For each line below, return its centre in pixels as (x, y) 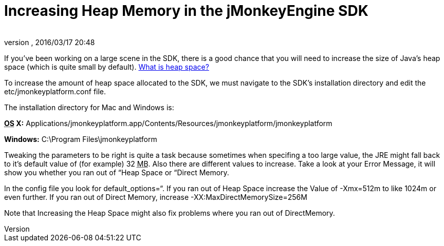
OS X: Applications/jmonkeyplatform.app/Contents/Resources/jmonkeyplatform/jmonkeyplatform (168, 123)
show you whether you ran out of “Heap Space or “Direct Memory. (117, 172)
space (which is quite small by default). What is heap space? (107, 67)
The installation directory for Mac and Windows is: (89, 107)
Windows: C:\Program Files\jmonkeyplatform (81, 139)
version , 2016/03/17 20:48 (50, 42)
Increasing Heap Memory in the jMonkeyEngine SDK (186, 11)
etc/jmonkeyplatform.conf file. (55, 91)
